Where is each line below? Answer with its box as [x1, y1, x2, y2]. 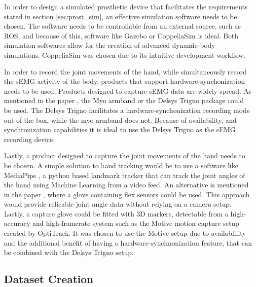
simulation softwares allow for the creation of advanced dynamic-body [4, 40, 216, 50]
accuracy [4, 218, 31, 228]
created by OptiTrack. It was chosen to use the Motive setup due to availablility [4, 228, 246, 238]
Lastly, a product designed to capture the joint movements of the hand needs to [4, 150, 246, 161]
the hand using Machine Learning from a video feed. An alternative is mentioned [4, 179, 249, 190]
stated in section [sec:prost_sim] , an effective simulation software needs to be [4, 11, 237, 21]
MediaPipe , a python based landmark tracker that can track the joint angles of [4, 170, 245, 180]
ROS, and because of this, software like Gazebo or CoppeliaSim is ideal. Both [4, 30, 238, 40]
